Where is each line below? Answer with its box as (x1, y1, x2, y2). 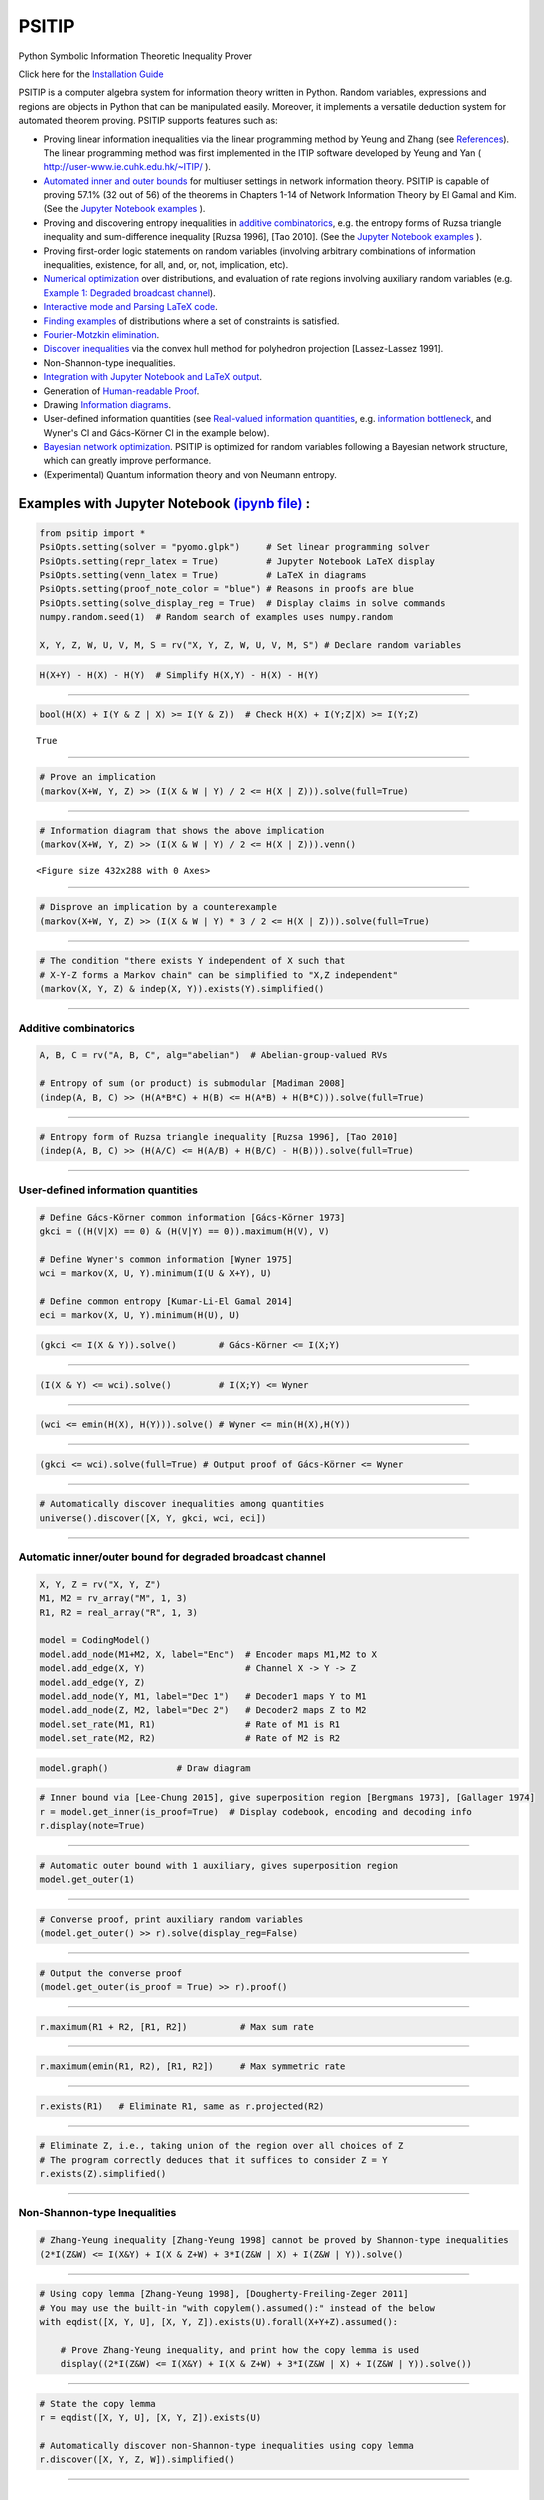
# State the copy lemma (39, 2398, 157, 2409)
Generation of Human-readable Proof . (43, 385, 200, 397)
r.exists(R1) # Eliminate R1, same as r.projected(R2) (39, 2100, 325, 2112)
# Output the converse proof (39, 1967, 183, 1979)
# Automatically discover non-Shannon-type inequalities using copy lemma (39, 2440, 415, 2451)
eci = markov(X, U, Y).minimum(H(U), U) (39, 1310, 240, 1321)
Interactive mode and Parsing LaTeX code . (43, 301, 219, 313)
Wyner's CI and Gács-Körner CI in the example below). (43, 426, 270, 439)
